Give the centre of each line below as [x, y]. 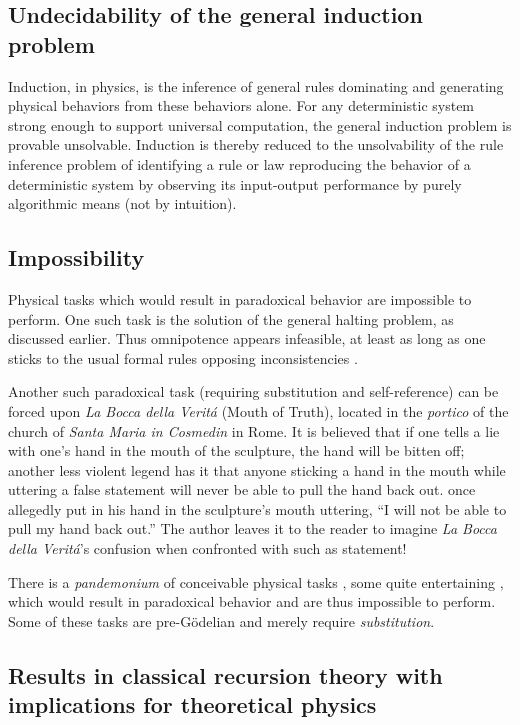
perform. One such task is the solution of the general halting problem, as [231, 318]
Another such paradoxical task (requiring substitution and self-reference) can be [253, 391]
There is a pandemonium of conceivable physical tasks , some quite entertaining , [256, 581]
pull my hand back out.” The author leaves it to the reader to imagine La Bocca [252, 528]
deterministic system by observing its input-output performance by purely [235, 183]
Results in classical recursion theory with [225, 674]
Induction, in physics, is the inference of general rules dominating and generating [256, 85]
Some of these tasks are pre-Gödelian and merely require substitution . [221, 620]
